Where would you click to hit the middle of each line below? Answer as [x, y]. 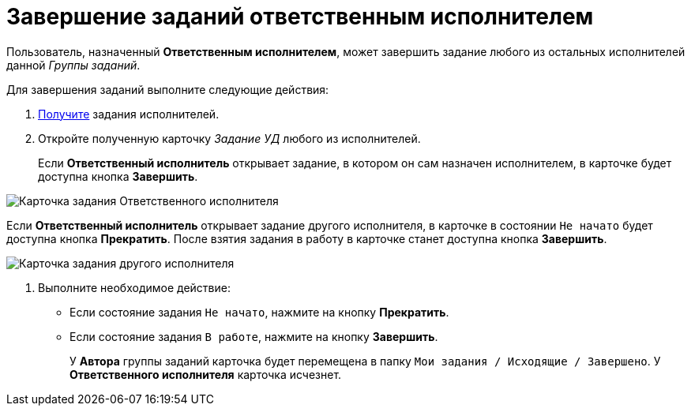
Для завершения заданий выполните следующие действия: [168, 89]
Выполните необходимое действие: [134, 287]
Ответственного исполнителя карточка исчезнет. [206, 374]
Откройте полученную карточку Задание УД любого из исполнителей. [229, 138]
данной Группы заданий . [73, 65]
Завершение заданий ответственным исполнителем [300, 17]
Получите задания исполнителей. [129, 114]
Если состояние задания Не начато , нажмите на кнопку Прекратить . [259, 312]
